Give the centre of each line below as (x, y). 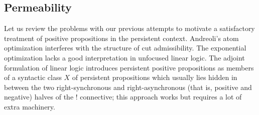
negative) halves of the (39, 97)
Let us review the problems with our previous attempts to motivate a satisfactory (129, 28)
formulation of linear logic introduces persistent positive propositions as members (129, 67)
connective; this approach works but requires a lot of (161, 97)
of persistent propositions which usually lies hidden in (155, 77)
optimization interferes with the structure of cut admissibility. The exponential (125, 48)
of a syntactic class (33, 77)
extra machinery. (30, 106)
